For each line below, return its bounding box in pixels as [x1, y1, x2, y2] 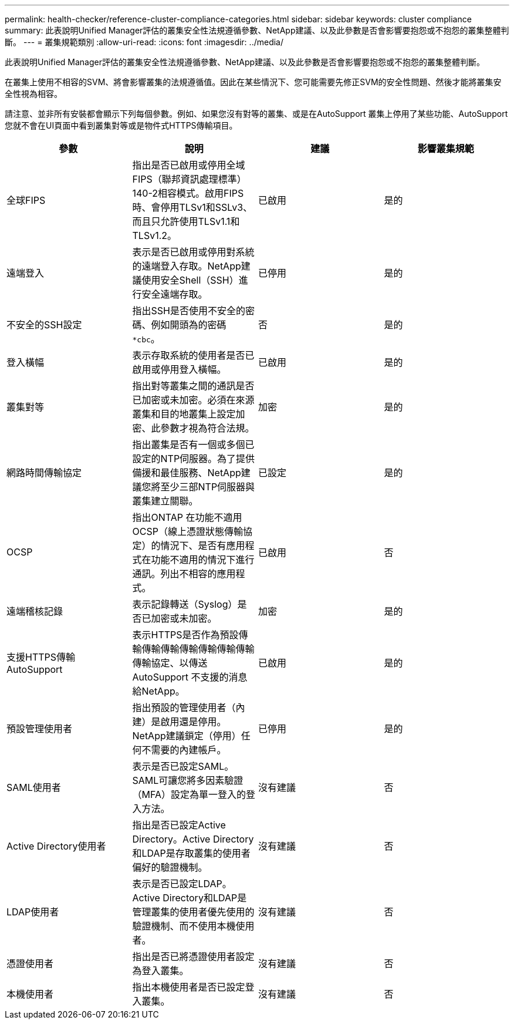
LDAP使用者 [6, 906, 59, 918]
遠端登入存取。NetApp [141, 260, 241, 272]
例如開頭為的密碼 [151, 319, 226, 331]
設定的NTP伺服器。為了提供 [132, 453, 255, 464]
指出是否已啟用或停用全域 [132, 159, 245, 171]
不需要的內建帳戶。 [141, 744, 226, 756]
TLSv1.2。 [132, 230, 177, 241]
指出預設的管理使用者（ [132, 702, 236, 713]
